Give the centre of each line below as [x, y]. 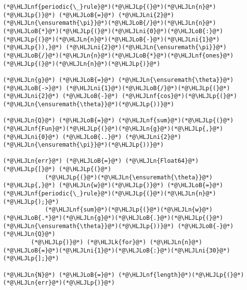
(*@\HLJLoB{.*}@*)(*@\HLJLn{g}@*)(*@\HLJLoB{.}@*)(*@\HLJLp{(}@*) [113, 218]
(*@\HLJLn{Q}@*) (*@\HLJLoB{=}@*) [59, 121]
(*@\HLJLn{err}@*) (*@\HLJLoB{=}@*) [62, 161]
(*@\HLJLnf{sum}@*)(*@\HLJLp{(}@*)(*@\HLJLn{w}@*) [129, 210]
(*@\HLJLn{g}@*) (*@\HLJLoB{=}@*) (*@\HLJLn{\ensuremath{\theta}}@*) [118, 80]
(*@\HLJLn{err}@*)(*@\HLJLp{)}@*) [59, 283]
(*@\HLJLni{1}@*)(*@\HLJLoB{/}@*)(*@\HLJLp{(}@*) [148, 88]
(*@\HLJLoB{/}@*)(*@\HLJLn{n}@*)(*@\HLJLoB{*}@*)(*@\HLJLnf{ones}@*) [118, 55]
